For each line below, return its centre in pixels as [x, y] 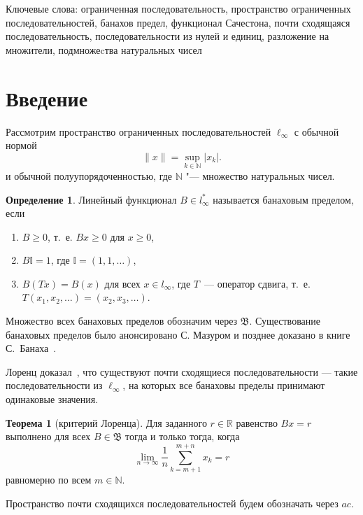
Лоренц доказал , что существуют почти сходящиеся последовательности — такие [182, 371]
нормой [21, 145]
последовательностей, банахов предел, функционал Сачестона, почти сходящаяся [178, 22]
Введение [47, 98]
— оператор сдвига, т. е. [257, 283]
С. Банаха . [31, 348]
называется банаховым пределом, [283, 199]
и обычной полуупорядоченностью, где [89, 175]
